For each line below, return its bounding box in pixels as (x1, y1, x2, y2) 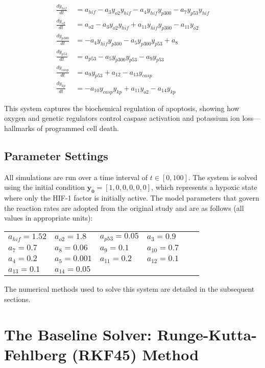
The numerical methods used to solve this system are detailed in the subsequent (4, 284, 255, 294)
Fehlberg (4, 344, 67, 365)
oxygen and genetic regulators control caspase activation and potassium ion (4, 113, 240, 123)
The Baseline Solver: (4, 323, 152, 344)
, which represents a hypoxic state (151, 182, 257, 192)
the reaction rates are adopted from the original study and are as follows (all (4, 202, 244, 213)
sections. (4, 294, 31, 305)
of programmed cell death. (37, 122, 119, 133)
